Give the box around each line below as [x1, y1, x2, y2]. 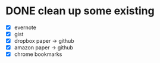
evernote [14, 24, 37, 31]
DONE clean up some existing [5, 4, 155, 18]
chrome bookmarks [14, 51, 62, 58]
